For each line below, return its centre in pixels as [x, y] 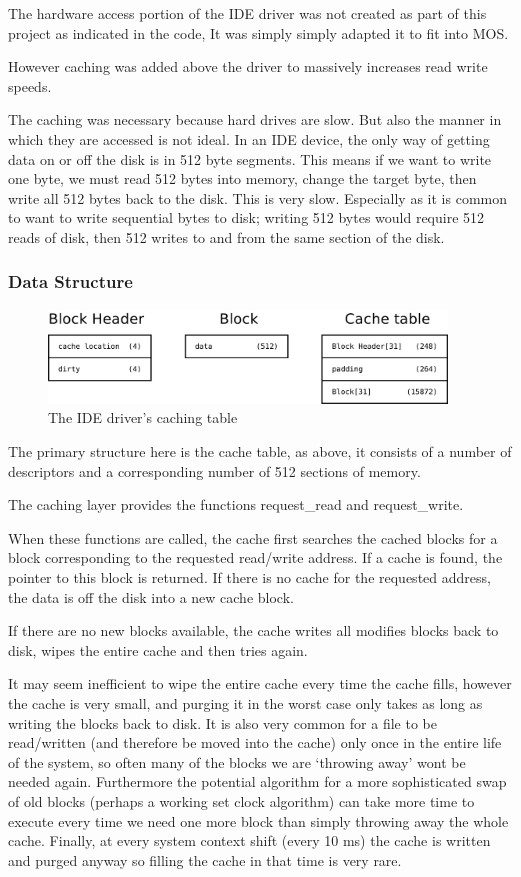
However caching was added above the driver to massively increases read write [248, 66]
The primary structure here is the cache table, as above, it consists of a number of [260, 451]
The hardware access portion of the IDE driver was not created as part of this [247, 13]
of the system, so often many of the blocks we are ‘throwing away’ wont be [237, 761]
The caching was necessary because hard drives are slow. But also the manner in [255, 119]
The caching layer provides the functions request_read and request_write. [236, 504]
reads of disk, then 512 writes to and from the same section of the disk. [226, 236]
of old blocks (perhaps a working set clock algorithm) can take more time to [241, 800]
